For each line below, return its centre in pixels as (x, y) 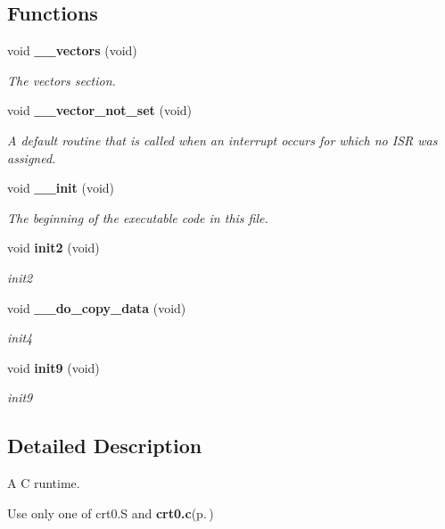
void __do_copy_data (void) (97, 307)
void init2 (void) (54, 248)
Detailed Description (105, 446)
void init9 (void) (54, 367)
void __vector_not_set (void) (100, 110)
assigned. (32, 157)
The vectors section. (62, 80)
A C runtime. (44, 483)
